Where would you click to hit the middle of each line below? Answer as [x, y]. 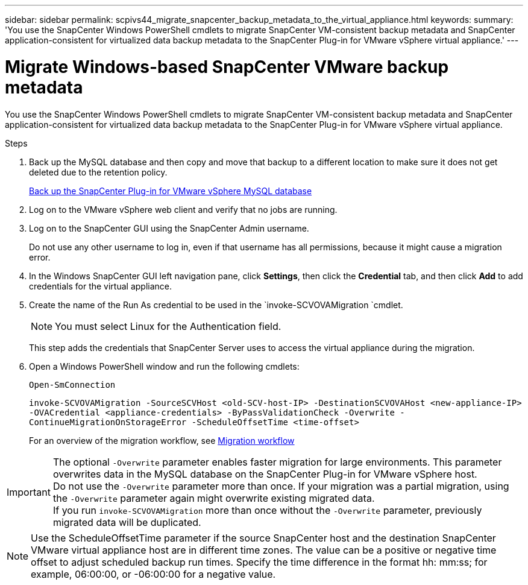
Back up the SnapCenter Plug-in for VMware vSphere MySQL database [171, 191]
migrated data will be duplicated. [127, 522]
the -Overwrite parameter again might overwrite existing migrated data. [214, 498]
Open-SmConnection [72, 384]
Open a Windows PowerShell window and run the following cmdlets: [164, 366]
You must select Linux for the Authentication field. [168, 326]
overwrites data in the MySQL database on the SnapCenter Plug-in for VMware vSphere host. [265, 474]
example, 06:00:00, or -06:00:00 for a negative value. [153, 574]
